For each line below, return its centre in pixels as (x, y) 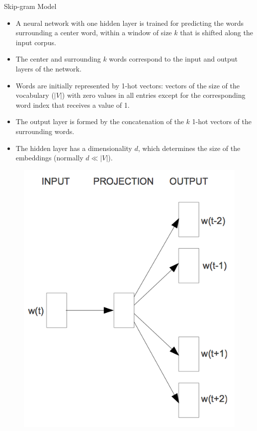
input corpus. (36, 42)
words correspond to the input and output (173, 59)
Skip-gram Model (30, 6)
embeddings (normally (49, 158)
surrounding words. (45, 131)
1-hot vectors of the (222, 121)
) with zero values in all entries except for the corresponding (154, 95)
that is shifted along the (216, 33)
